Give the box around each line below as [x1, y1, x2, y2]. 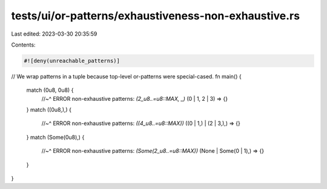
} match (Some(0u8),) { [26, 133, 85, 141]
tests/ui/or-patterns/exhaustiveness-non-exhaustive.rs [11, 9, 300, 22]
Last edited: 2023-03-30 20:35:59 [11, 30, 97, 37]
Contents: [11, 41, 36, 48]
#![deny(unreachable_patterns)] [24, 57, 121, 64]
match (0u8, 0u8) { [26, 86, 74, 94]
